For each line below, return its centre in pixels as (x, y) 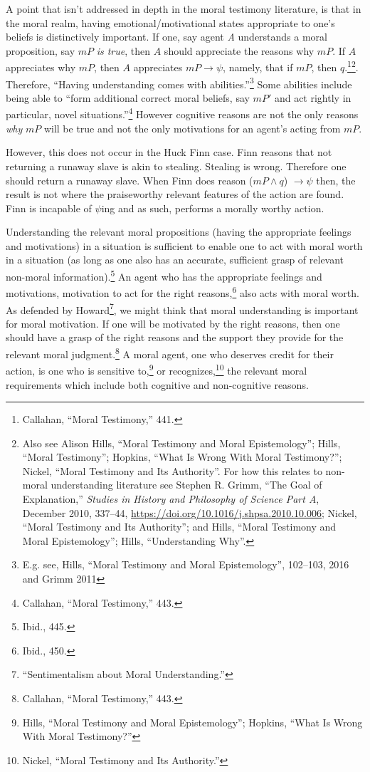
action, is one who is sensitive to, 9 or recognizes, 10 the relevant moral (157, 369)
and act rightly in (313, 97)
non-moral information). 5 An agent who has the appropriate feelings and (164, 275)
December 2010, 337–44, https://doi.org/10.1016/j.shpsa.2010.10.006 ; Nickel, (190, 512)
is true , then (123, 50)
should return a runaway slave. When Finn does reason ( (129, 180)
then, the (336, 180)
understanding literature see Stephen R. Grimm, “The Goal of (186, 485)
